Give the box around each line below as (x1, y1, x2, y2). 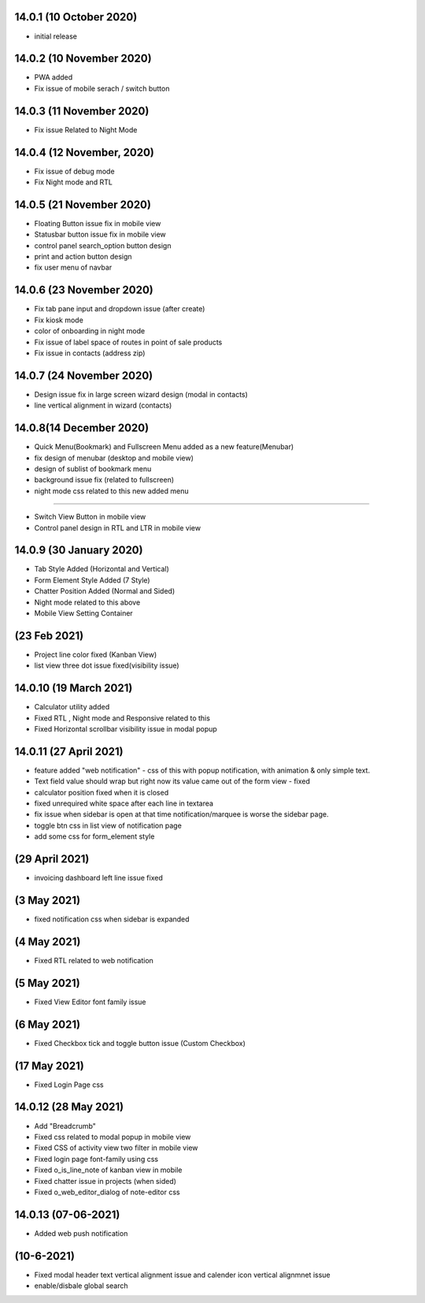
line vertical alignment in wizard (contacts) (34, 400, 172, 410)
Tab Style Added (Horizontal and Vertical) (34, 564, 169, 574)
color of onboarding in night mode (34, 326, 146, 336)
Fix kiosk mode (34, 315, 84, 325)
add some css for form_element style (34, 832, 155, 841)
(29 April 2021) (14, 852, 90, 866)
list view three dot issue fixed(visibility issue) (34, 661, 180, 670)
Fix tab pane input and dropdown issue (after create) (34, 304, 205, 314)
